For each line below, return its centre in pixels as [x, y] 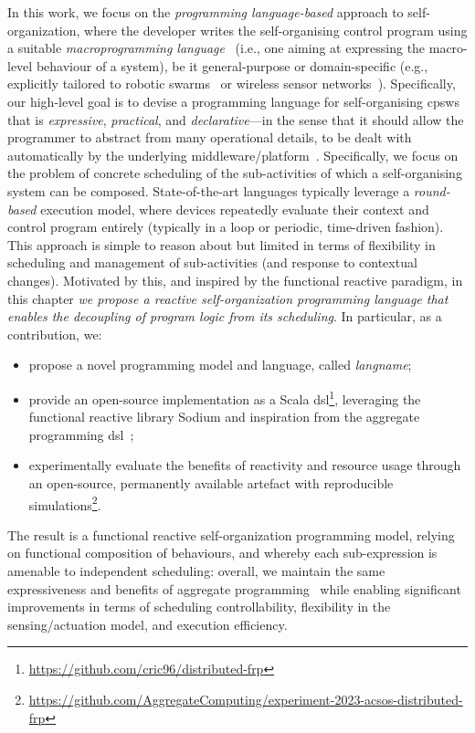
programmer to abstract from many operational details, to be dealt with [210, 137]
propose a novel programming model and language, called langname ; [220, 365]
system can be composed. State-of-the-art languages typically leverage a [209, 190]
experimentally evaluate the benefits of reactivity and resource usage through [245, 465]
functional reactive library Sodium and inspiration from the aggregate [224, 417]
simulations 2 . [65, 503]
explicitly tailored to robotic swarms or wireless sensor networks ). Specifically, [232, 84]
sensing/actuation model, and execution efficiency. [148, 624]
